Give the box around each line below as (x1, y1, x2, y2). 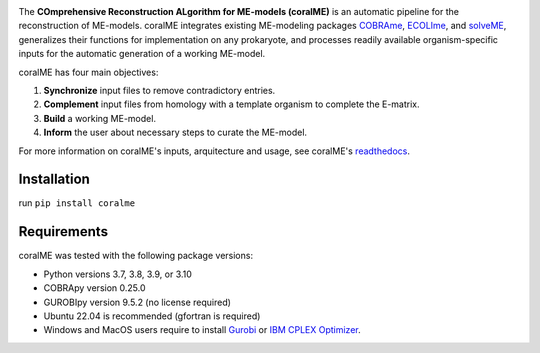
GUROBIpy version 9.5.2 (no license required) (43, 296, 232, 308)
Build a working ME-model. (43, 112, 157, 124)
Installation (18, 171, 90, 188)
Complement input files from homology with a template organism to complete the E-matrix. (43, 98, 420, 110)
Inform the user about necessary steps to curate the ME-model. (43, 126, 308, 139)
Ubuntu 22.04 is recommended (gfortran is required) (43, 310, 261, 322)
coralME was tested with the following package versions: (18, 250, 254, 262)
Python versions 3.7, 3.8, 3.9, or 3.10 (43, 268, 192, 280)
